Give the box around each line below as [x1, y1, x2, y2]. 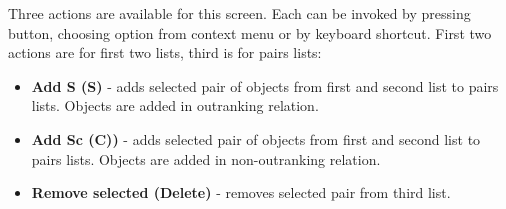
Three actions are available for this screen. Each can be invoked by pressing [8, 3, 471, 23]
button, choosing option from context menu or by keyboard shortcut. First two [8, 22, 492, 43]
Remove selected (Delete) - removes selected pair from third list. [31, 182, 451, 203]
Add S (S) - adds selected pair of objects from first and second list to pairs [31, 75, 499, 96]
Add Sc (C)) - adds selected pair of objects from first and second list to [31, 128, 481, 149]
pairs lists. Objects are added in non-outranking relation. [31, 148, 381, 169]
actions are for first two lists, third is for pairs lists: [8, 42, 322, 63]
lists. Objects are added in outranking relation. [31, 95, 319, 116]
